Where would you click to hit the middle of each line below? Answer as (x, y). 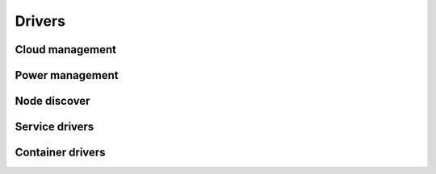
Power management (67, 75)
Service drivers (55, 127)
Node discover (52, 101)
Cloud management (66, 50)
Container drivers (60, 153)
